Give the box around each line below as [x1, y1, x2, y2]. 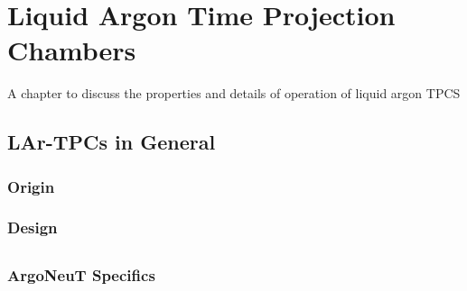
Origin [7, 175, 55, 197]
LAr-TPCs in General [7, 128, 216, 156]
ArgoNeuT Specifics [7, 263, 155, 286]
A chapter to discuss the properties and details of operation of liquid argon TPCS [7, 84, 461, 103]
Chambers [7, 32, 136, 68]
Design [7, 216, 58, 239]
